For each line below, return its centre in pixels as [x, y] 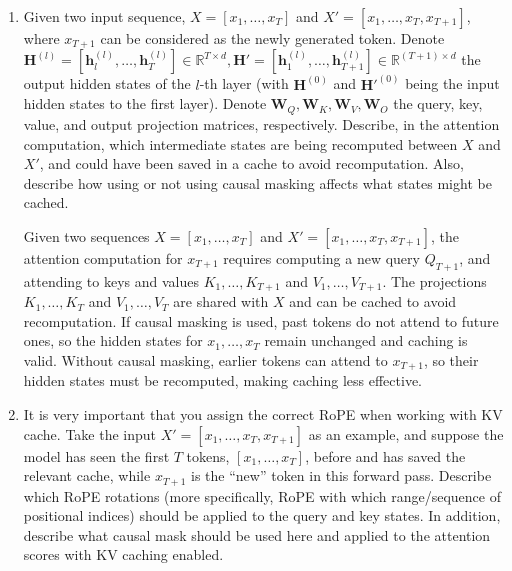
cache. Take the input [90, 433]
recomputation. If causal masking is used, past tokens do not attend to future [261, 320]
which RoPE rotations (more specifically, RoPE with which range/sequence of [262, 495]
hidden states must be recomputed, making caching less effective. [222, 380]
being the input [452, 83]
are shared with [221, 301]
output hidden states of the [107, 83]
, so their [451, 359]
